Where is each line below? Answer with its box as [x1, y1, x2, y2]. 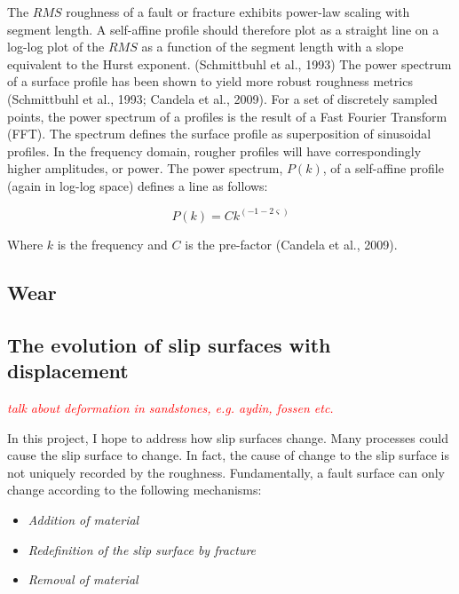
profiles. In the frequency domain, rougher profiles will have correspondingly [7, 141, 422, 160]
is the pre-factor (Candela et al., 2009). [185, 234, 398, 253]
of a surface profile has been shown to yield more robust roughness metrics [7, 72, 413, 91]
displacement [7, 357, 129, 384]
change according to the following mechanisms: [7, 480, 262, 499]
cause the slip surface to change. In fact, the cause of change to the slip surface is [7, 446, 449, 464]
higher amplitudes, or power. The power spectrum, [7, 159, 283, 178]
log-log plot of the [7, 37, 105, 56]
